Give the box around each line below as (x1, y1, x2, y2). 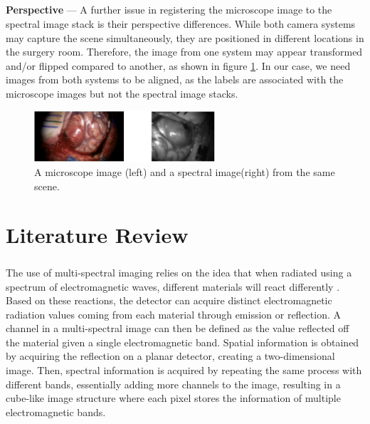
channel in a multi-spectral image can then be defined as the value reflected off (6, 321, 349, 336)
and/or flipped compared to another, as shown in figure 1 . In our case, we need (6, 58, 351, 73)
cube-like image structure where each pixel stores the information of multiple (6, 391, 341, 405)
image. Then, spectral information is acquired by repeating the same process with (6, 363, 362, 378)
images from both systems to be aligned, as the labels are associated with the (6, 72, 344, 87)
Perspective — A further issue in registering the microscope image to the (6, 2, 332, 17)
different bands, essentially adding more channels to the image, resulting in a (6, 376, 341, 391)
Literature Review (6, 220, 189, 249)
